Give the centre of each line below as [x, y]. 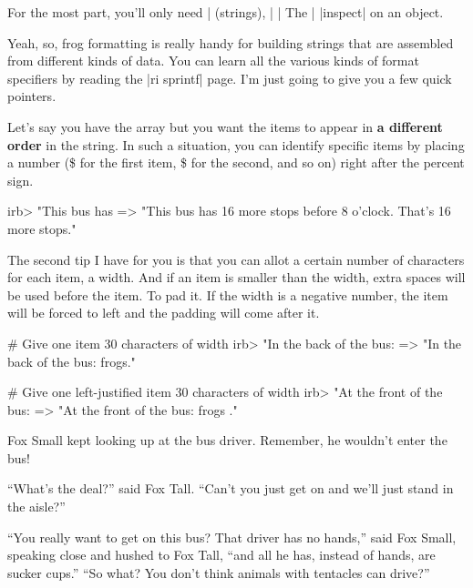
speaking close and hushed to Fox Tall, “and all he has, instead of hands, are [221, 555]
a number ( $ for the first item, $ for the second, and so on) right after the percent [236, 162]
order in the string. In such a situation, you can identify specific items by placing [236, 144]
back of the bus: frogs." [72, 361]
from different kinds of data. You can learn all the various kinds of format [213, 61]
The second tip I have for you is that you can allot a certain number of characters [236, 259]
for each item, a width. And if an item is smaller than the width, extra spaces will [236, 277]
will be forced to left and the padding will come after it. [164, 313]
